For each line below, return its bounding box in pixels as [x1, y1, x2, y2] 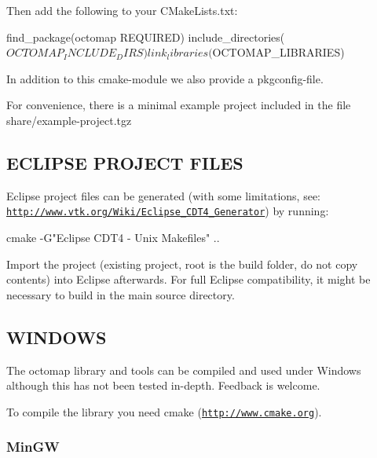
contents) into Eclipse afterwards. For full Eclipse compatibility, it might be [6, 271, 371, 288]
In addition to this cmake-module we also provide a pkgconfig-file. [6, 70, 324, 86]
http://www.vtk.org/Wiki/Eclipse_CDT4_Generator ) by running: [6, 203, 329, 219]
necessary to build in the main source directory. [6, 286, 235, 302]
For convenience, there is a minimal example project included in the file [6, 97, 351, 113]
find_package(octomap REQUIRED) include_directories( [6, 28, 285, 45]
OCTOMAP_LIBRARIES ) [212, 44, 345, 60]
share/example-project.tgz [6, 112, 132, 128]
